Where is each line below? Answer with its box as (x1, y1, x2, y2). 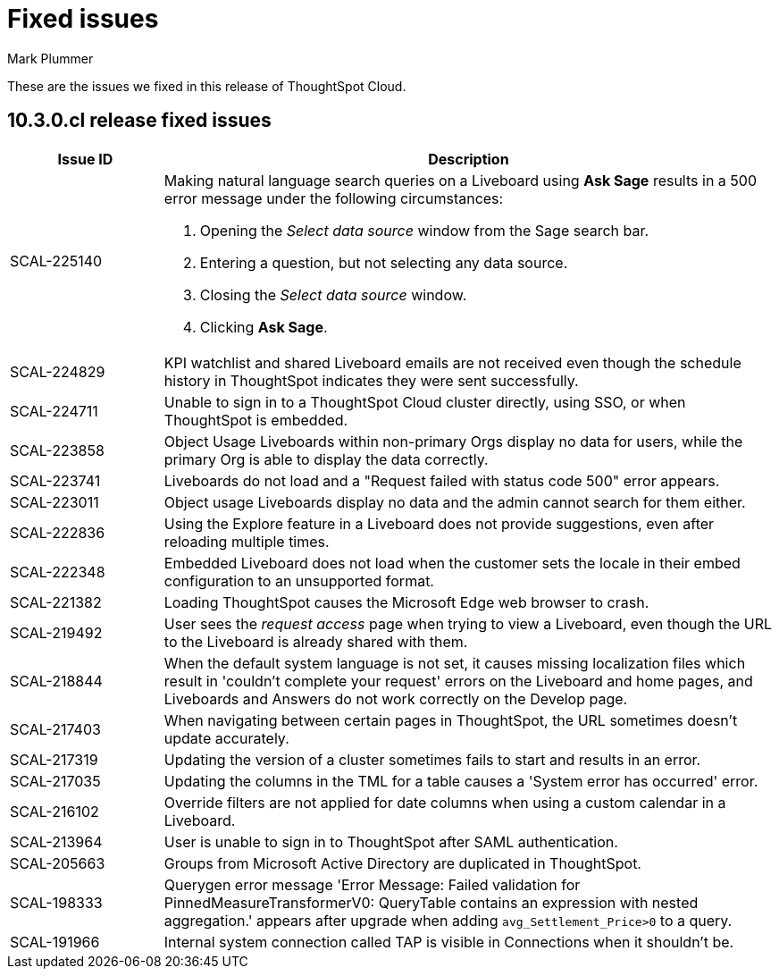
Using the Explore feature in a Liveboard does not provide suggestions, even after (163, 514, 715, 533)
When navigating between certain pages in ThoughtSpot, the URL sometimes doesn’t (163, 711, 738, 729)
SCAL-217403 (10, 719, 101, 738)
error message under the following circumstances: (163, 189, 504, 207)
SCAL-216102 (10, 802, 99, 820)
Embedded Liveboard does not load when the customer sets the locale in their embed (163, 553, 741, 572)
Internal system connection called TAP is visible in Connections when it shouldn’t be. (163, 932, 734, 951)
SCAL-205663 (10, 854, 105, 872)
